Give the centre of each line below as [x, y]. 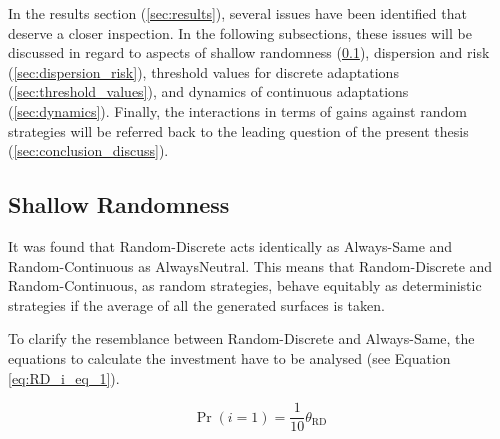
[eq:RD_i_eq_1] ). [64, 377]
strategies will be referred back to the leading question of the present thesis [238, 130]
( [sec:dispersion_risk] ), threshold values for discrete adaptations [203, 71]
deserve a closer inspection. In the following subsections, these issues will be [240, 32]
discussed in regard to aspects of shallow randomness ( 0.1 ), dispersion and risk [249, 52]
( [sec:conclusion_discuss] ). [88, 150]
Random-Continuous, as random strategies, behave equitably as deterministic [245, 285]
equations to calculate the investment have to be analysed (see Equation [229, 357]
